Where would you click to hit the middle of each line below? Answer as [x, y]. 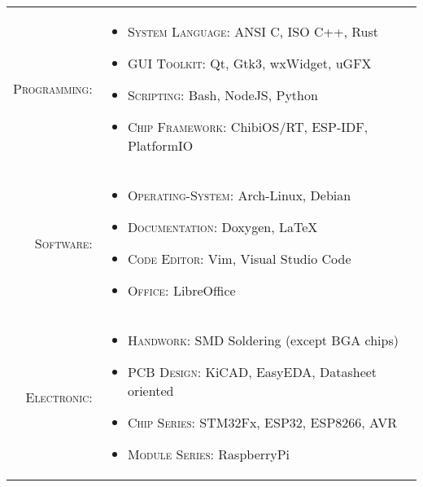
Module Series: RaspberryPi [209, 454]
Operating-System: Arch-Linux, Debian [239, 195]
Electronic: [59, 397]
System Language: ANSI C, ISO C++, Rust [253, 31]
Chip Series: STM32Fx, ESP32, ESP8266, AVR [262, 422]
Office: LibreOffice [181, 290]
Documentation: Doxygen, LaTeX [222, 227]
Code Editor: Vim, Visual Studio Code [239, 259]
